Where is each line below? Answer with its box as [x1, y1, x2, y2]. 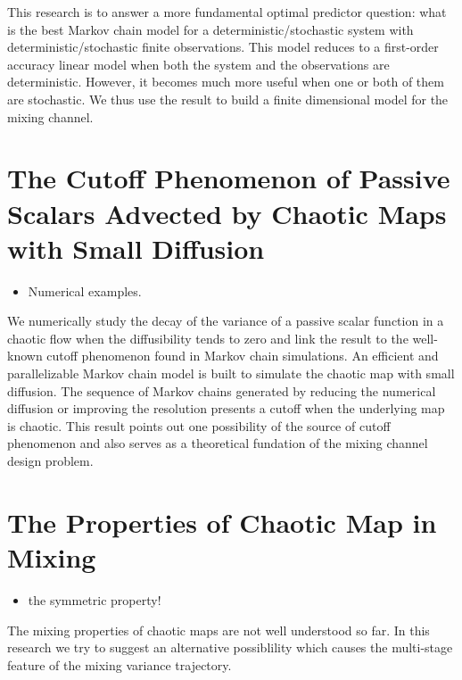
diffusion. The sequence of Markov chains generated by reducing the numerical [7, 381, 436, 400]
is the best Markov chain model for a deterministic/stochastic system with [7, 20, 414, 38]
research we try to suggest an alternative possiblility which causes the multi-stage [7, 638, 453, 657]
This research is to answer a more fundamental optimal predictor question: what [7, 3, 447, 21]
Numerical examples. [28, 281, 142, 300]
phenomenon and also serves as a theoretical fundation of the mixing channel [7, 434, 428, 452]
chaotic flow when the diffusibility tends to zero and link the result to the [7, 328, 408, 347]
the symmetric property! [28, 590, 161, 609]
